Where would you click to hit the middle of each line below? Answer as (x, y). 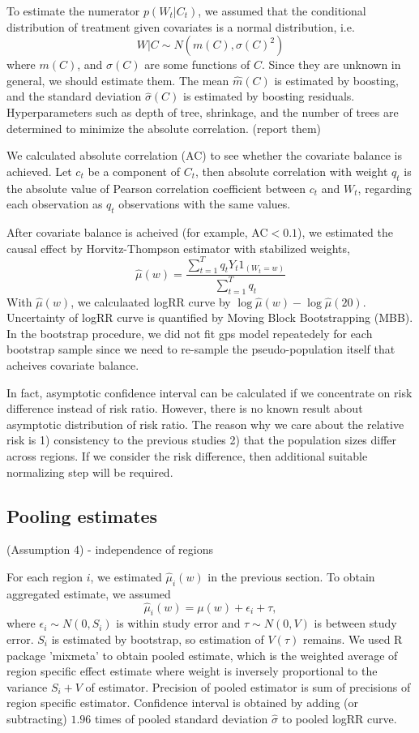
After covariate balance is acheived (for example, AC (137, 231)
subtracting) (37, 718)
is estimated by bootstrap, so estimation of (158, 639)
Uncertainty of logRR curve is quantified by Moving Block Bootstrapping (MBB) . (210, 317)
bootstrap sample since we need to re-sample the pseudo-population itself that (201, 349)
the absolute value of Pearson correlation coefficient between (156, 188)
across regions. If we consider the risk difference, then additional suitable (187, 455)
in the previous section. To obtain (291, 576)
